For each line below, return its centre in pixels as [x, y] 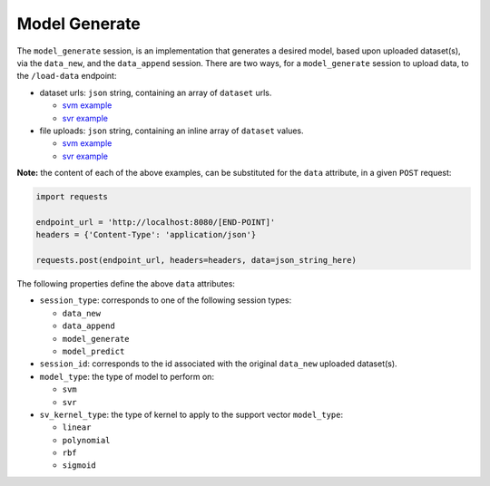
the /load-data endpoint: [67, 76]
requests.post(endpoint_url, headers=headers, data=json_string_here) [196, 260]
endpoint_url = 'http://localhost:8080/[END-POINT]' [156, 222]
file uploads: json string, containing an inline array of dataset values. [171, 131]
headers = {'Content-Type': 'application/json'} [146, 235]
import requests [72, 197]
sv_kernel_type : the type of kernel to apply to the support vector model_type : [191, 414]
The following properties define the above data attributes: [126, 283]
